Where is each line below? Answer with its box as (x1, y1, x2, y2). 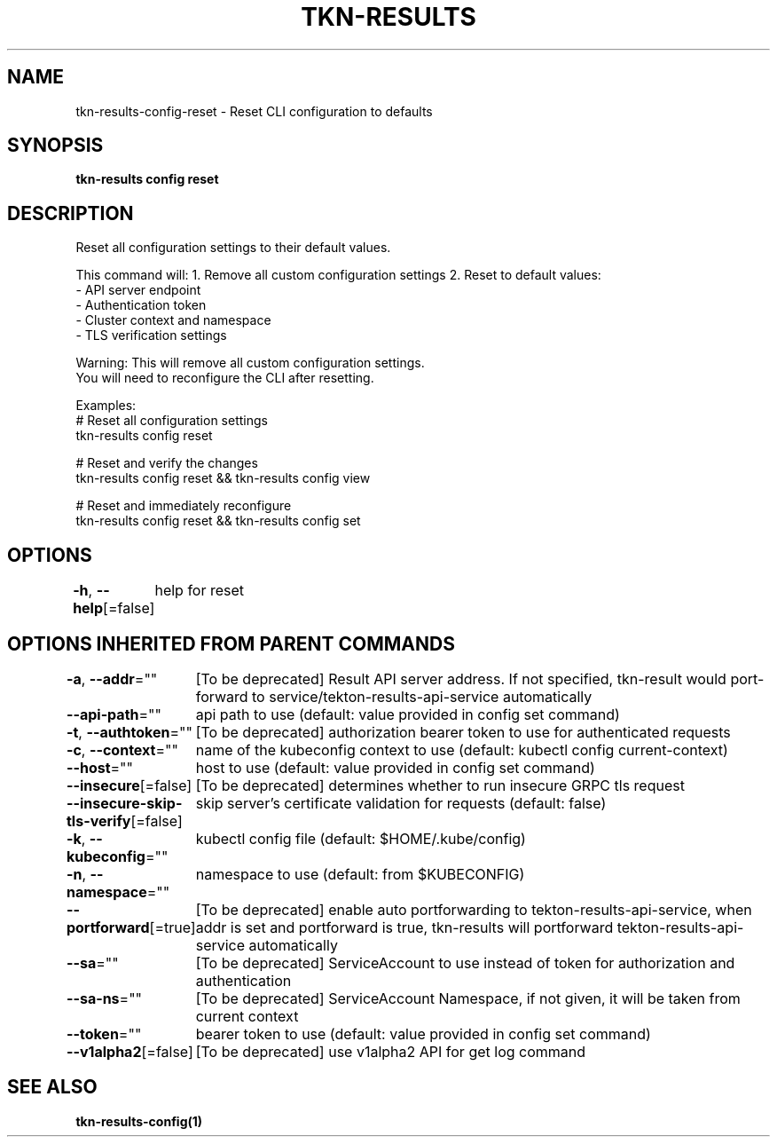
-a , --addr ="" (66, 669, 158, 688)
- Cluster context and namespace (75, 312, 271, 328)
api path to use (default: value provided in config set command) (195, 705, 620, 723)
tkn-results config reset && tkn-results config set (75, 513, 361, 529)
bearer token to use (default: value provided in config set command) (195, 1024, 651, 1043)
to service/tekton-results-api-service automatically (252, 687, 593, 706)
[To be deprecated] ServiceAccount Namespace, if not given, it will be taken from (195, 989, 741, 1007)
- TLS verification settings (75, 327, 227, 343)
